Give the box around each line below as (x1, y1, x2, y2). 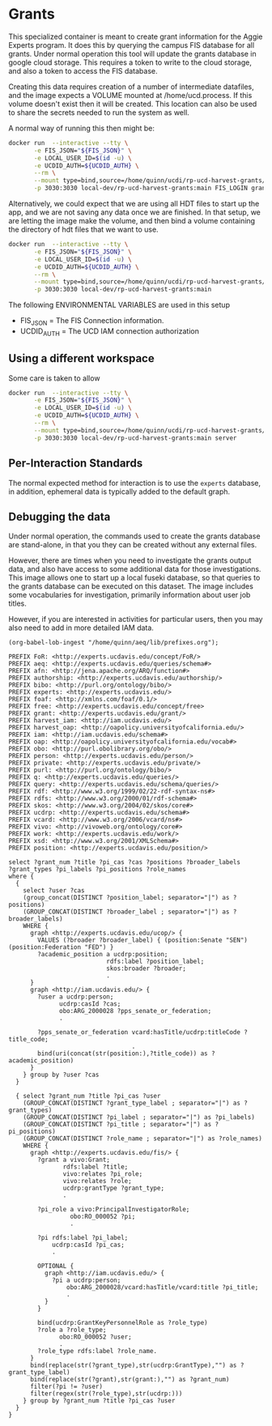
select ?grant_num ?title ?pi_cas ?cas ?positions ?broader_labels (8, 858, 241, 866)
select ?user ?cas (23, 887, 85, 895)
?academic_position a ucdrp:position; (37, 951, 168, 959)
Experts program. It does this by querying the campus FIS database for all (8, 40, 255, 49)
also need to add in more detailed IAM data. (8, 623, 154, 632)
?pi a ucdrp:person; (51, 1276, 121, 1284)
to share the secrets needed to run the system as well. (8, 107, 190, 117)
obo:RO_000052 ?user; (59, 1333, 132, 1341)
